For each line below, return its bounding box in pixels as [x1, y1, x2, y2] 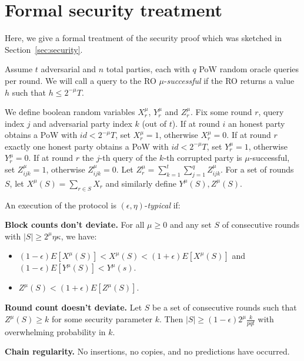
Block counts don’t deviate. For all [5, 218, 145, 231]
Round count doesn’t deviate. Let [5, 301, 142, 313]
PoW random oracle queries [199, 63, 299, 75]
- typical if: [144, 198, 181, 211]
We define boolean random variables [5, 106, 135, 118]
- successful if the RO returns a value [163, 74, 295, 86]
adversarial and [41, 63, 96, 75]
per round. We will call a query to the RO [5, 74, 156, 86]
